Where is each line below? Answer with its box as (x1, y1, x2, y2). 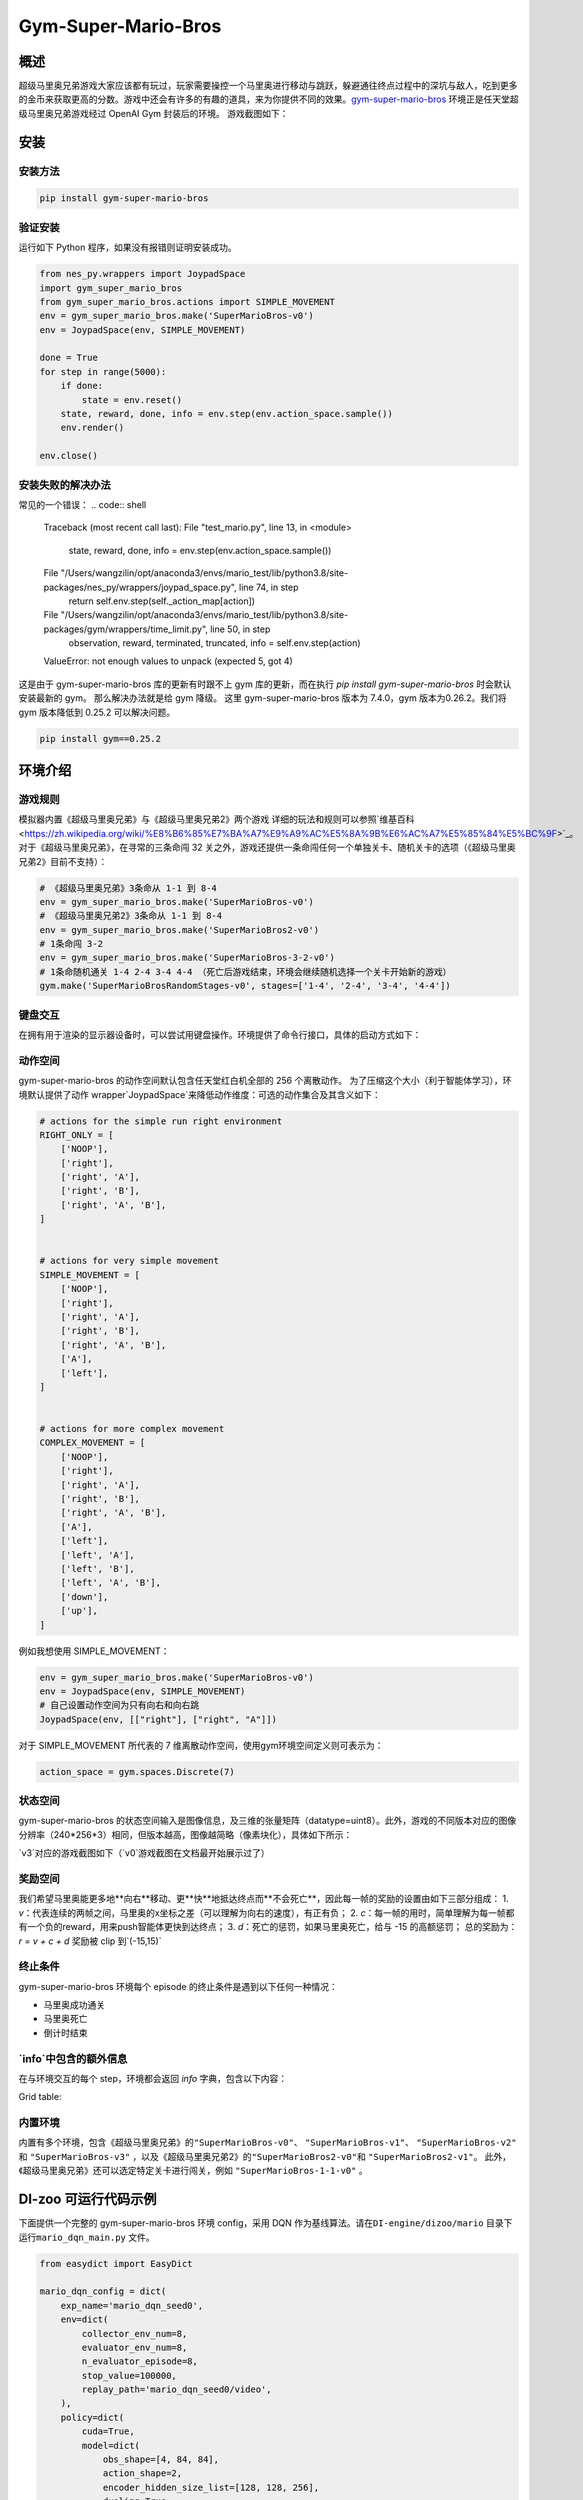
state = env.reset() (81, 394, 183, 405)
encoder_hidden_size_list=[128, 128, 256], (102, 2481, 320, 2493)
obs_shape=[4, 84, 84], (102, 2454, 220, 2465)
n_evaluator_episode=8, (81, 2356, 199, 2367)
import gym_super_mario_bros (39, 282, 183, 294)
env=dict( (60, 2314, 109, 2325)
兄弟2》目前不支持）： (18, 855, 108, 867)
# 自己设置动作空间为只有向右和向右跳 (39, 1700, 200, 1711)
